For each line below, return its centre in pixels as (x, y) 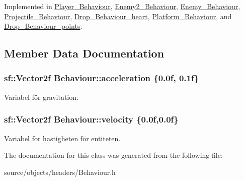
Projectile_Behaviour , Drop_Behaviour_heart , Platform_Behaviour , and (118, 16)
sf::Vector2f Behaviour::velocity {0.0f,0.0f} (91, 119)
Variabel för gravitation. (41, 97)
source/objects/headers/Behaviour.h (60, 172)
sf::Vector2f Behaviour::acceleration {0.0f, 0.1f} (102, 78)
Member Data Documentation (84, 53)
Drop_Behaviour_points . (43, 26)
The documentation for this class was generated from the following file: (113, 155)
